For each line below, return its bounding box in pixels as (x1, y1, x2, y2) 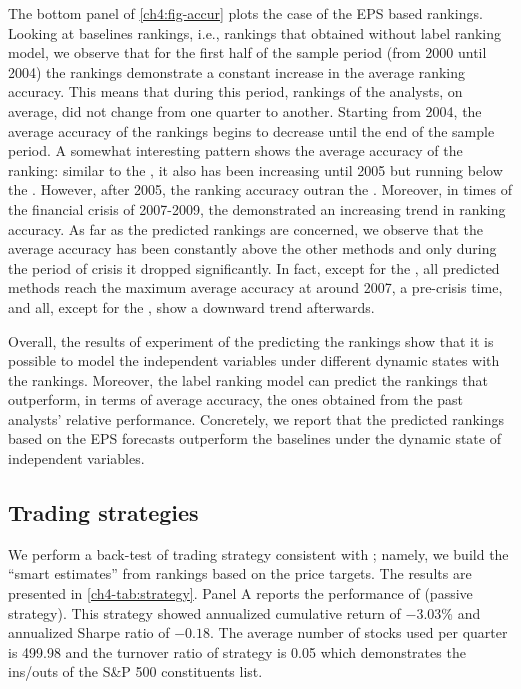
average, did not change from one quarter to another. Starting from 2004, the (8, 100, 482, 121)
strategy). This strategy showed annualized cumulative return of (8, 602, 401, 623)
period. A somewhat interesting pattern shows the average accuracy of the (8, 140, 463, 161)
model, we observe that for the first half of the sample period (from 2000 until (8, 42, 487, 63)
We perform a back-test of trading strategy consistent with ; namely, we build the (8, 543, 509, 564)
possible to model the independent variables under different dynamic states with (8, 350, 500, 371)
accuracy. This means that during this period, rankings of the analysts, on (8, 81, 463, 102)
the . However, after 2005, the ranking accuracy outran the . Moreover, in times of (8, 179, 512, 200)
